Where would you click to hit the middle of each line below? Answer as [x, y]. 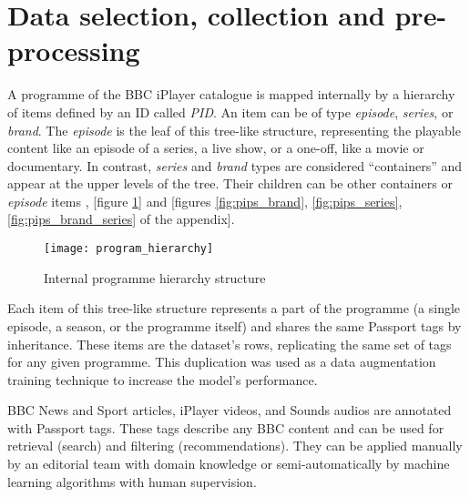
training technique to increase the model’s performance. [163, 379]
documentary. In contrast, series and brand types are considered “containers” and [235, 165]
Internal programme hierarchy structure [155, 277]
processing [74, 51]
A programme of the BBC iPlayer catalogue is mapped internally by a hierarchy [231, 94]
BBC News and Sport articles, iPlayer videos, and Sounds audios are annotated [230, 410]
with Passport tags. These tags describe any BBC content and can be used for [226, 427]
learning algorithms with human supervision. [132, 481]
